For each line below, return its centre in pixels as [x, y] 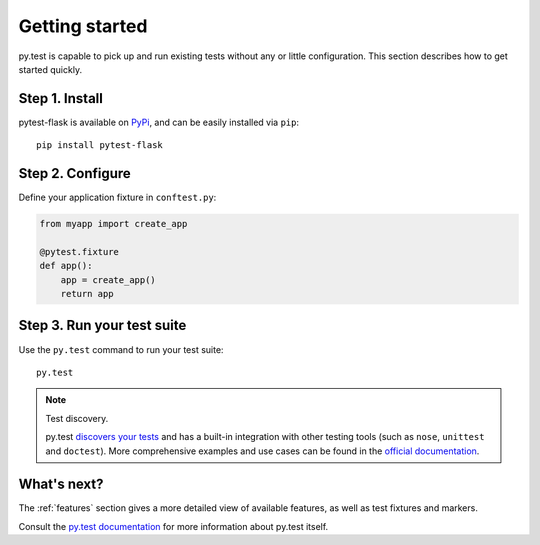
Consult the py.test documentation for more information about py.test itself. [173, 526]
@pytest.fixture [79, 251]
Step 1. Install [61, 98]
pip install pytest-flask [100, 145]
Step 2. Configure [75, 173]
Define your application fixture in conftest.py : [117, 197]
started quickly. [50, 69]
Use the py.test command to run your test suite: [121, 349]
